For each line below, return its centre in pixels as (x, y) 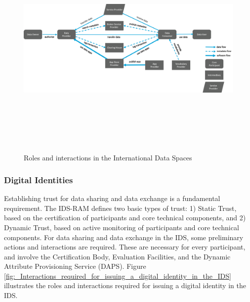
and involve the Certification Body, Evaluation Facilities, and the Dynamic (117, 256)
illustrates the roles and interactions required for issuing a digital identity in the (125, 285)
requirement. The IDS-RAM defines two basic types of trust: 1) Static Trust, (120, 208)
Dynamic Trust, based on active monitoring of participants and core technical (122, 227)
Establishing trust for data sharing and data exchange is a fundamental (112, 198)
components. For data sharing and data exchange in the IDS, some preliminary (124, 237)
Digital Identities (39, 179)
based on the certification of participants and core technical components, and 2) (125, 218)
